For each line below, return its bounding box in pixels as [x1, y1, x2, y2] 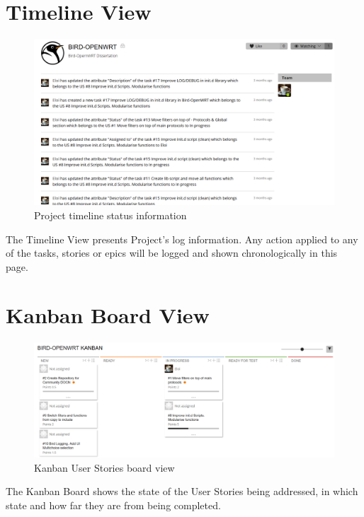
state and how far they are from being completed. [6, 497, 221, 512]
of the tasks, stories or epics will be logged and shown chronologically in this [6, 245, 338, 260]
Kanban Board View [6, 301, 210, 330]
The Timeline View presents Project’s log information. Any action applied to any [6, 231, 358, 246]
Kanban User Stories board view [34, 460, 175, 475]
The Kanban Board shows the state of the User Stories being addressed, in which [6, 484, 358, 499]
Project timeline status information [34, 207, 187, 222]
